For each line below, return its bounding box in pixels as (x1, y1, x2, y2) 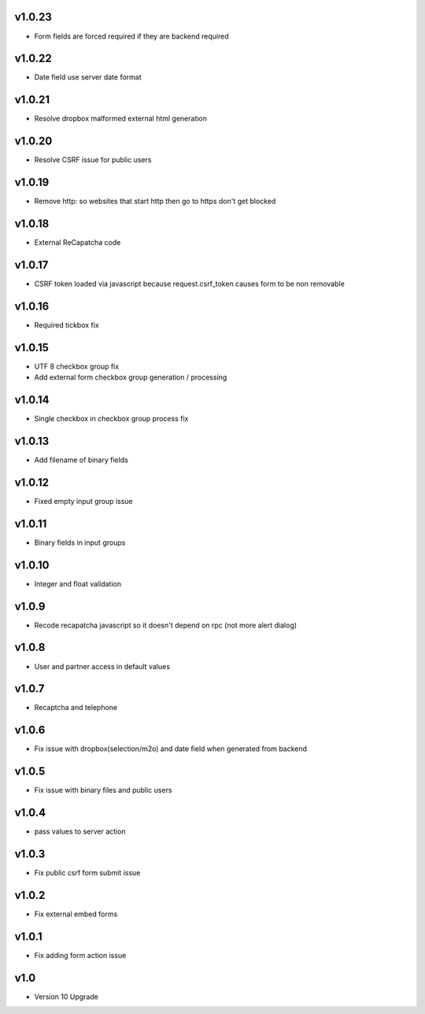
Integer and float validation (34, 579, 122, 588)
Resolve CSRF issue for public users (34, 155, 152, 165)
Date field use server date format (34, 72, 142, 82)
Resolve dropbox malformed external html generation (34, 114, 208, 124)
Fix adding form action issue (34, 950, 127, 960)
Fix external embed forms (34, 909, 118, 919)
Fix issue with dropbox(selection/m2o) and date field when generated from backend (34, 744, 307, 753)
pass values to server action (34, 827, 126, 836)
